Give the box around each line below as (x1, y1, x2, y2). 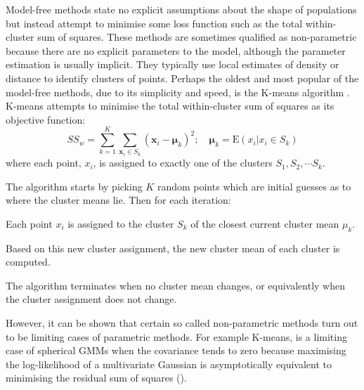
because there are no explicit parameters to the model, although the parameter (6, 43, 346, 58)
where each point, (6, 155, 82, 170)
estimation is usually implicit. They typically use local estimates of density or (6, 57, 339, 72)
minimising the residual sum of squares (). (6, 370, 187, 385)
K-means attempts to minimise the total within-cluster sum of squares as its (6, 98, 334, 113)
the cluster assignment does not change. (6, 292, 177, 306)
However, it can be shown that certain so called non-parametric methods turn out (6, 316, 358, 330)
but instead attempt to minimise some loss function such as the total (6, 15, 303, 30)
